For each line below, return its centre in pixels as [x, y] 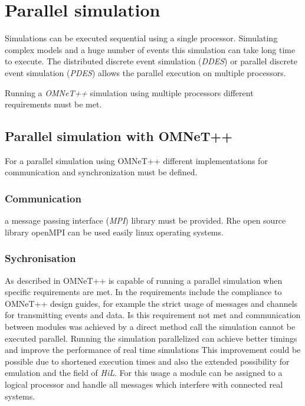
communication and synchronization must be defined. [101, 172]
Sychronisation [40, 258]
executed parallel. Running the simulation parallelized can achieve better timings [151, 338]
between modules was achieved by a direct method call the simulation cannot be [150, 327]
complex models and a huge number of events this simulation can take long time [150, 49]
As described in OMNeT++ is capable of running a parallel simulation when [144, 280]
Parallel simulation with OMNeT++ [119, 136]
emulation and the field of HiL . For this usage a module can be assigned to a [144, 373]
